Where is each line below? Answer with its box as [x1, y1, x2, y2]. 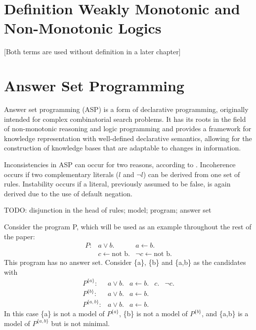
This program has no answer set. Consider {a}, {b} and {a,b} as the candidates [4, 257, 246, 267]
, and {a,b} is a [202, 308, 249, 318]
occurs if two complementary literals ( [4, 169, 119, 179]
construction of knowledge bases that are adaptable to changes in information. [4, 143, 241, 153]
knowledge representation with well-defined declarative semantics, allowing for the [4, 133, 252, 143]
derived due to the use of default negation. [4, 188, 132, 198]
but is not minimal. [51, 318, 110, 328]
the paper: [4, 231, 35, 241]
